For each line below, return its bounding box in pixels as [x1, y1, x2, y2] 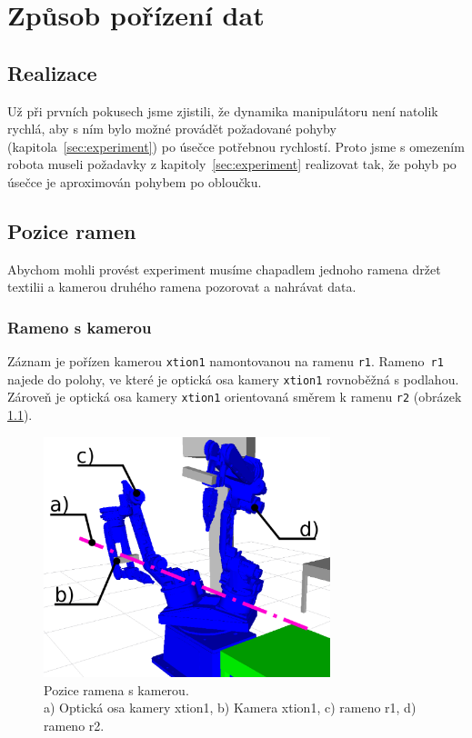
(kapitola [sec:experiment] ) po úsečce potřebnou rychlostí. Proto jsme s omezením [7, 136, 465, 155]
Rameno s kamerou [7, 315, 152, 338]
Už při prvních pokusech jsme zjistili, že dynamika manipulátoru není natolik [7, 101, 438, 120]
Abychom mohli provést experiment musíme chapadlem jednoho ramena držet [7, 259, 441, 278]
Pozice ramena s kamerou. [44, 680, 189, 699]
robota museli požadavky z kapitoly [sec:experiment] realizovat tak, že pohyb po [7, 155, 457, 174]
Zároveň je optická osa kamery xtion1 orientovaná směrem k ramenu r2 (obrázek [7, 387, 462, 406]
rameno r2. [44, 716, 105, 735]
